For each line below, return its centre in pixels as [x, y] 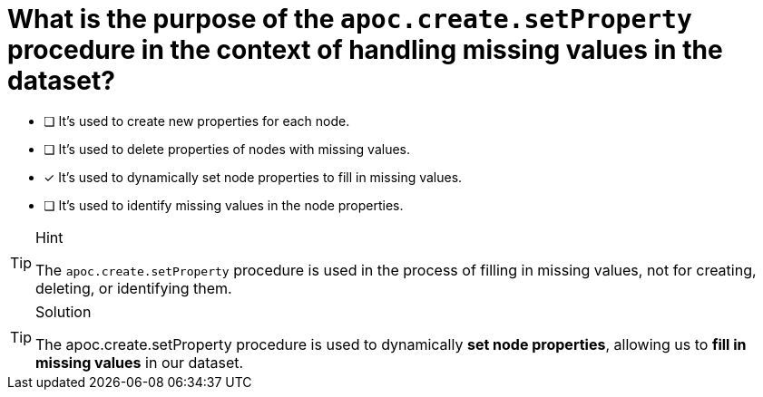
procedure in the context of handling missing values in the [365, 50]
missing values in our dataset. [140, 362]
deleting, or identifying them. [134, 288]
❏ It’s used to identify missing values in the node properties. [224, 205]
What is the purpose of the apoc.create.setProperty [350, 19]
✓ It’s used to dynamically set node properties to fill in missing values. [253, 177]
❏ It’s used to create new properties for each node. [197, 121]
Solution [64, 311]
